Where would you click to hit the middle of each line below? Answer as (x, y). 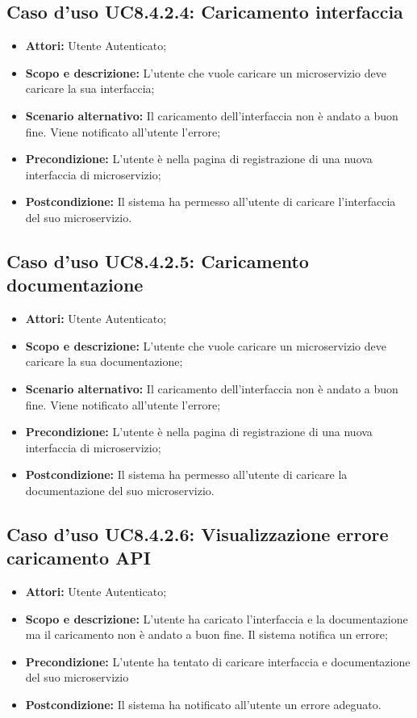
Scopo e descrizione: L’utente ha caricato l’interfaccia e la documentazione (217, 618)
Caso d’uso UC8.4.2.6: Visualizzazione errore (198, 533)
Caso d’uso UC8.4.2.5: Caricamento (158, 260)
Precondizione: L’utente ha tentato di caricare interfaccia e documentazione (218, 661)
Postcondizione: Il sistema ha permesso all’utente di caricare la (186, 474)
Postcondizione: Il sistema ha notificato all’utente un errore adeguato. (203, 705)
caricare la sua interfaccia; (90, 88)
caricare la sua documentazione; (104, 361)
